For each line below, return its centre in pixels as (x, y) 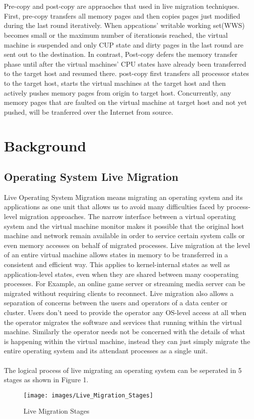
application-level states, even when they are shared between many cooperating (121, 274)
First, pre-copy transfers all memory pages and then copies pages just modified (122, 15)
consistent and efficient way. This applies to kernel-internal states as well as (117, 264)
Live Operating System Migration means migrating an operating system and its (124, 197)
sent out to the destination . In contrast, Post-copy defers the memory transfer (121, 54)
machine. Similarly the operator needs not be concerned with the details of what (125, 332)
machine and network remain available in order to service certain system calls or (125, 235)
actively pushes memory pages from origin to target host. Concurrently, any (118, 92)
